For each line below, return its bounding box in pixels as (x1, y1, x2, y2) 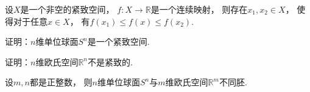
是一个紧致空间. (87, 35, 150, 48)
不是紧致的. (88, 55, 133, 68)
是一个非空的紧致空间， (20, 3, 114, 15)
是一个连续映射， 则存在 (150, 3, 248, 15)
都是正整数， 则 (29, 76, 93, 88)
